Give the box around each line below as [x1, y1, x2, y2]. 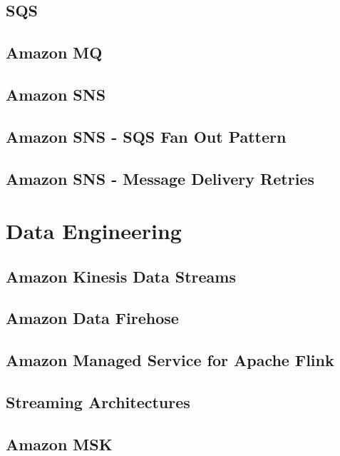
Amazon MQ [6, 41, 103, 64]
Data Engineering [6, 216, 182, 245]
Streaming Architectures [6, 391, 190, 413]
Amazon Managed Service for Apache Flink [6, 349, 334, 371]
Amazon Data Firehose [6, 307, 179, 329]
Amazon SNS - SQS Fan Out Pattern [6, 125, 287, 147]
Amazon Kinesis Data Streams [6, 265, 236, 287]
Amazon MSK [6, 432, 113, 455]
